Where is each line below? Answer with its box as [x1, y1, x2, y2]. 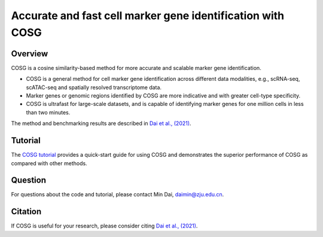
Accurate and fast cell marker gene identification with [11, 9, 285, 22]
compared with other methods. [11, 159, 87, 167]
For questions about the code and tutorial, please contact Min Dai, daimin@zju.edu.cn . [11, 191, 224, 198]
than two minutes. [26, 108, 71, 116]
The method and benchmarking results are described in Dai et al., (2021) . [11, 120, 191, 127]
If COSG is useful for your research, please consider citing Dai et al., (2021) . [11, 222, 198, 230]
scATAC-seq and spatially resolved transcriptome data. [26, 84, 161, 91]
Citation [11, 206, 42, 217]
